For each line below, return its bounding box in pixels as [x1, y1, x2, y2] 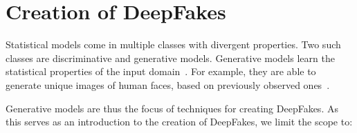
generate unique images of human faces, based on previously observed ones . [6, 77, 330, 92]
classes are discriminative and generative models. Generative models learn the [6, 50, 335, 65]
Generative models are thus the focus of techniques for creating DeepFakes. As [6, 101, 338, 115]
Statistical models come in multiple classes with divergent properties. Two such [6, 37, 341, 52]
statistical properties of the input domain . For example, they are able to [6, 64, 316, 79]
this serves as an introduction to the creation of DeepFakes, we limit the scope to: [6, 114, 353, 129]
